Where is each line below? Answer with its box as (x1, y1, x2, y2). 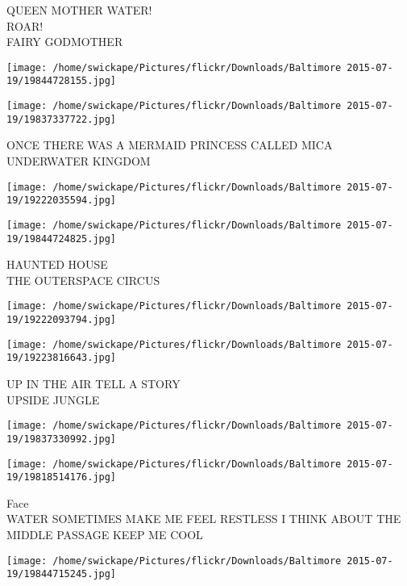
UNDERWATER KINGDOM (6, 153, 151, 169)
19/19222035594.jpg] (6, 195, 117, 207)
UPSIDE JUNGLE (6, 391, 100, 408)
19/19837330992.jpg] (6, 433, 117, 445)
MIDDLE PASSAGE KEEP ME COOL (6, 526, 203, 543)
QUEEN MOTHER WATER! (6, 2, 152, 18)
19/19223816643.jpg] (6, 352, 117, 364)
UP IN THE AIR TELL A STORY (6, 375, 181, 392)
